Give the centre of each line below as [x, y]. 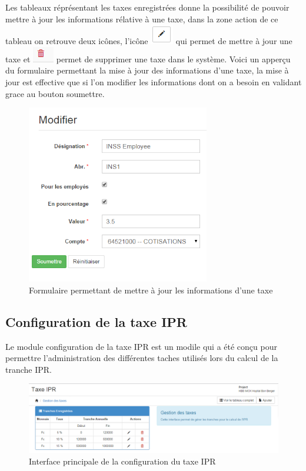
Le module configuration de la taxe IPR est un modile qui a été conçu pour [141, 346]
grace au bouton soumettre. [55, 93]
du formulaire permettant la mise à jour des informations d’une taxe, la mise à [147, 70]
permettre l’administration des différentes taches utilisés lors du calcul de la [142, 358]
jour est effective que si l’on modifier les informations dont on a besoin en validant [154, 81]
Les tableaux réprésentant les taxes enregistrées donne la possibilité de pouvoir [147, 7]
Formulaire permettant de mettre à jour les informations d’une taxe [151, 290]
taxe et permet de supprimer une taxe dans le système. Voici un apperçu [148, 59]
